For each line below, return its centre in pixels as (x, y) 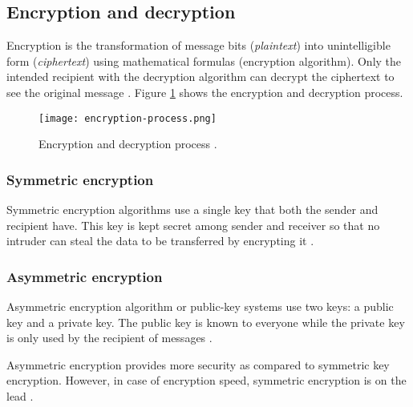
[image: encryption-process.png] (128, 118)
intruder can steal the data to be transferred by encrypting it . (160, 241)
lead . (20, 396)
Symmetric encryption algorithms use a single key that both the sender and (192, 210)
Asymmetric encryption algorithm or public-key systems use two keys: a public (200, 306)
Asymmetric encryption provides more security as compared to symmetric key (198, 364)
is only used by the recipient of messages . (109, 338)
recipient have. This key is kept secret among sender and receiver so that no (193, 225)
